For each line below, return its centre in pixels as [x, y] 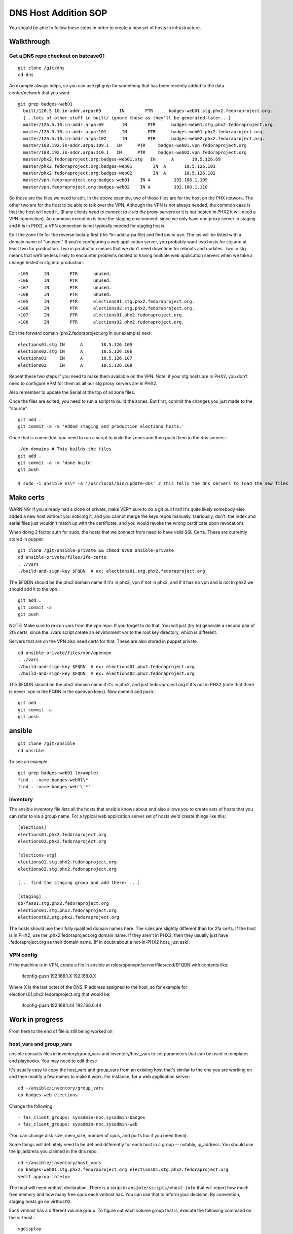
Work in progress [36, 1019]
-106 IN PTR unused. [65, 281]
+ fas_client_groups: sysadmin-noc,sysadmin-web [78, 1124]
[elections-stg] [37, 855]
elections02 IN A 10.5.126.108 [75, 365]
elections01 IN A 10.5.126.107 [75, 358]
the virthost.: [22, 1217]
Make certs [27, 498]
